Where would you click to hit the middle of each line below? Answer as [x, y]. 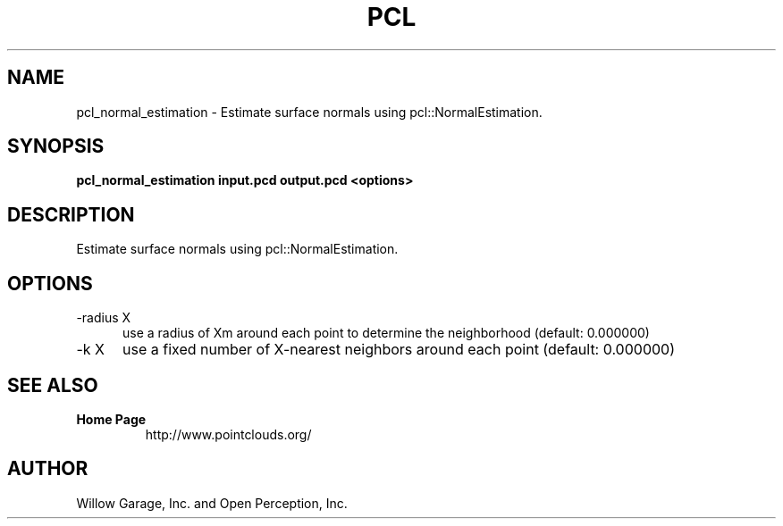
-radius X [104, 318]
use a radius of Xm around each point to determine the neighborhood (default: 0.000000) [386, 333]
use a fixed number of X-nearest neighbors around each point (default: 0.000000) [399, 350]
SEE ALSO [53, 385]
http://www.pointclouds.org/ [228, 434]
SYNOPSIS [56, 146]
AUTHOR [48, 469]
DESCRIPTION [71, 214]
